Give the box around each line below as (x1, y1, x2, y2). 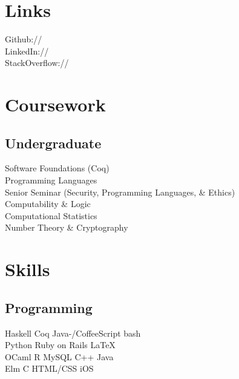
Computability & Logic (5, 197, 91, 210)
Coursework (5, 92, 106, 117)
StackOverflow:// (5, 56, 69, 69)
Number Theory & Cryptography (5, 221, 128, 234)
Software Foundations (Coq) (5, 162, 110, 174)
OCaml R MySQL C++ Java (5, 350, 114, 363)
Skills (5, 257, 50, 282)
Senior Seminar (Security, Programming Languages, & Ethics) (5, 185, 235, 198)
